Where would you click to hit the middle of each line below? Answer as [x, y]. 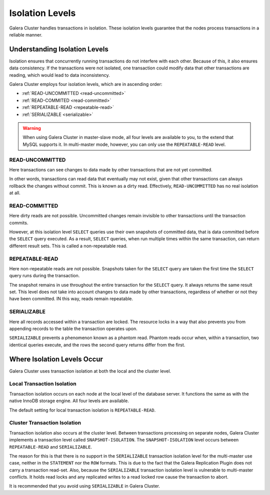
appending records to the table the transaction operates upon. [73, 329]
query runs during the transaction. [44, 276]
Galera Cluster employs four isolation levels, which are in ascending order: [86, 84]
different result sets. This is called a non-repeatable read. [68, 246]
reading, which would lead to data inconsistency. [59, 75]
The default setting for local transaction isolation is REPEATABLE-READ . [82, 410]
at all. [15, 193]
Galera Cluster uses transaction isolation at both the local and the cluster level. [90, 371]
